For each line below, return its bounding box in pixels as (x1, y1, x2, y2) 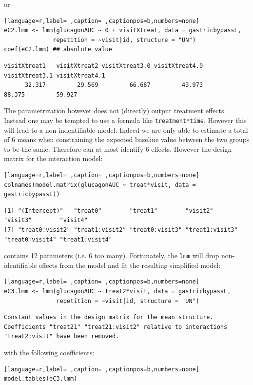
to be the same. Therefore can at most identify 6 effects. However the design (4, 143, 232, 154)
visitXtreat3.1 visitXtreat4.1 (4, 72, 105, 79)
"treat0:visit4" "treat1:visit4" (4, 236, 112, 243)
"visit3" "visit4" (4, 217, 88, 224)
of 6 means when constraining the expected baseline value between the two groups (4, 134, 250, 144)
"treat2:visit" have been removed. (4, 333, 119, 340)
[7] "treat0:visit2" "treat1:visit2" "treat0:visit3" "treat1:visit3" (4, 226, 238, 233)
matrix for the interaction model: (4, 153, 103, 163)
